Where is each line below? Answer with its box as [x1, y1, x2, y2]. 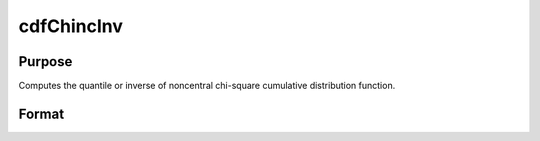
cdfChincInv [18, 15, 124, 37]
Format [18, 105, 65, 122]
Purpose [18, 53, 73, 70]
